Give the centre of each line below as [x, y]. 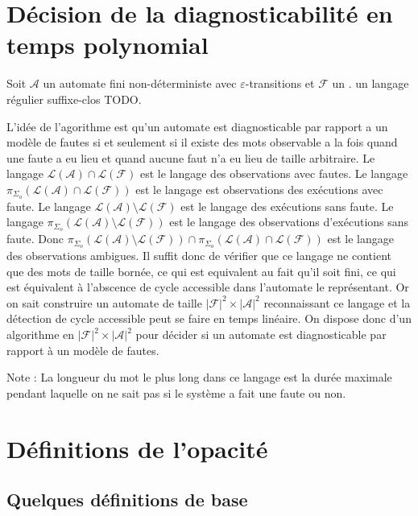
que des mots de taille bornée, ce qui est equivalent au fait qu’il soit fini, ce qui [201, 271]
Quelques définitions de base [127, 499]
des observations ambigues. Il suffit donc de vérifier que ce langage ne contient [199, 256]
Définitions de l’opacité [137, 448]
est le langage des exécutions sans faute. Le [287, 206]
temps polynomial [108, 45]
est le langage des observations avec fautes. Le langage [274, 173]
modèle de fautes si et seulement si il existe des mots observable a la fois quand [202, 142]
